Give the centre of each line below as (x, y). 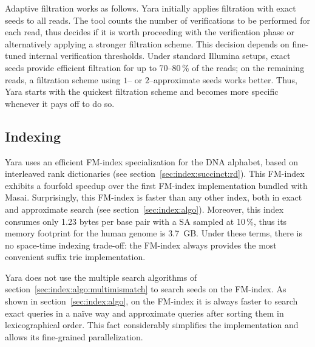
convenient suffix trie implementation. (75, 257)
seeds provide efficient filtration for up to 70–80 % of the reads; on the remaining (155, 67)
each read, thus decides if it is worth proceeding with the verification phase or (150, 32)
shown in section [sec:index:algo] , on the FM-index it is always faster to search (151, 301)
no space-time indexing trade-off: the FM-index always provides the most (141, 245)
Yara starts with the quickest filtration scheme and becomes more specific (142, 91)
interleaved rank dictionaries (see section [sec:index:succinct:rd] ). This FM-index (155, 173)
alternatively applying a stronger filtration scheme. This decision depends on (147, 43)
